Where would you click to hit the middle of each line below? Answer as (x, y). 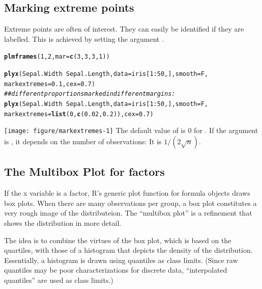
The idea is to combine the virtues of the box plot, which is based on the (118, 240)
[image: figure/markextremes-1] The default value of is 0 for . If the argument (131, 130)
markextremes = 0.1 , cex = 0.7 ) (50, 84)
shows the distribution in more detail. (63, 222)
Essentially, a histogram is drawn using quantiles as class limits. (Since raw (121, 260)
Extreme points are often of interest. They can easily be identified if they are (124, 29)
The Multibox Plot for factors (84, 172)
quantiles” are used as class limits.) (59, 280)
